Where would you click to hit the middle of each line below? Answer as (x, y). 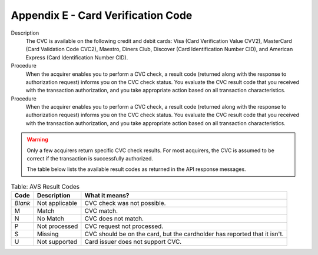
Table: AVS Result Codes (45, 186)
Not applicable (57, 203)
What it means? (107, 196)
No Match (50, 219)
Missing (48, 234)
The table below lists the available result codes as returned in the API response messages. (137, 169)
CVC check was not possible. (125, 203)
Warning (37, 140)
